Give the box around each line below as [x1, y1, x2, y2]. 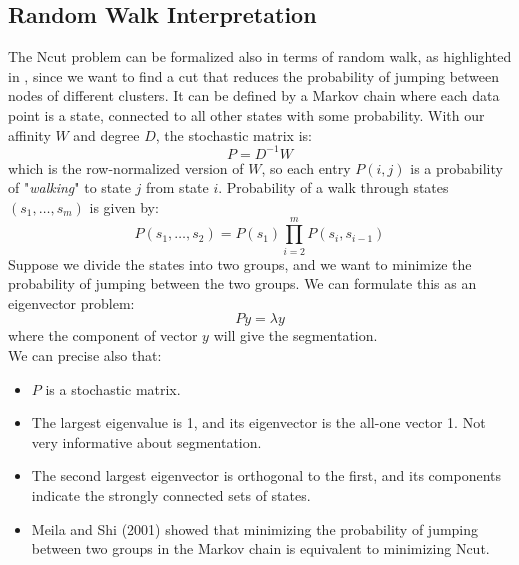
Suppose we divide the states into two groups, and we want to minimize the [8, 253, 472, 274]
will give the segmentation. [213, 325, 378, 346]
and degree [73, 124, 140, 145]
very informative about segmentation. [31, 431, 262, 452]
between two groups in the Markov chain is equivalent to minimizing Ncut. [31, 538, 490, 559]
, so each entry [261, 157, 351, 178]
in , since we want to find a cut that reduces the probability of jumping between [8, 65, 500, 86]
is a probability [410, 157, 503, 178]
